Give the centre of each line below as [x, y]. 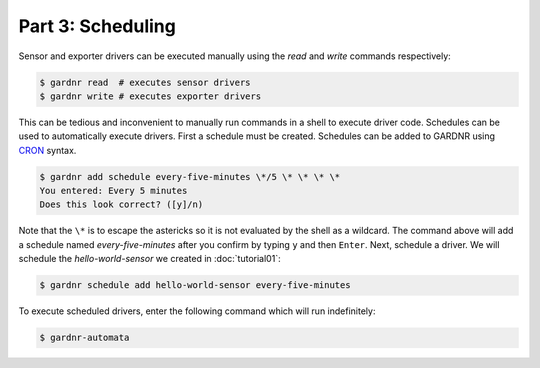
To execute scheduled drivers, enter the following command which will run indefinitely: [197, 311]
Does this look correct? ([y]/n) [121, 204]
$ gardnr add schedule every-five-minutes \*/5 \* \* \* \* [190, 176]
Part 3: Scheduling [97, 26]
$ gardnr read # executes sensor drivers [145, 82]
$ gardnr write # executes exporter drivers [150, 96]
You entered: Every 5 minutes [113, 191]
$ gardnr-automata [84, 338]
